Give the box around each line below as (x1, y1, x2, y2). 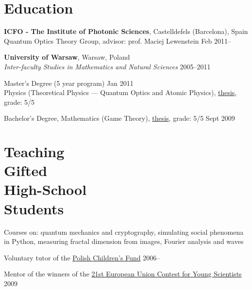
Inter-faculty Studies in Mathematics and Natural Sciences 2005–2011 (4, 61, 211, 71)
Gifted (4, 161, 48, 180)
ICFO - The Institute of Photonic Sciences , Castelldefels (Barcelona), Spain (4, 26, 248, 36)
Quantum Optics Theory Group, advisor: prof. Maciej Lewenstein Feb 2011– (4, 35, 231, 46)
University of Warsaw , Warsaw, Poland (4, 52, 130, 62)
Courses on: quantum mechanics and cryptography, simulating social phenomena (4, 226, 244, 237)
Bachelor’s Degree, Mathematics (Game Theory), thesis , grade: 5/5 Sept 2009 (4, 113, 235, 123)
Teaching (4, 142, 65, 161)
